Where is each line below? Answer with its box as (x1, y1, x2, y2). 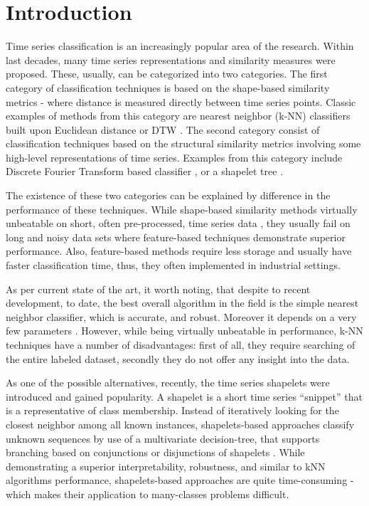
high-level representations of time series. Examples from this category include (6, 149, 343, 164)
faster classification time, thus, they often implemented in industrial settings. (6, 258, 341, 273)
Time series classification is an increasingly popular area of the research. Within (6, 38, 354, 53)
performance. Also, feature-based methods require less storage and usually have (6, 243, 352, 258)
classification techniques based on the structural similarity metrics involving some (6, 136, 361, 151)
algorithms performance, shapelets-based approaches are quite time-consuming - (6, 473, 354, 487)
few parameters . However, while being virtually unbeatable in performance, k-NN (6, 323, 363, 338)
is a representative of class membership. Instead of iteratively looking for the (6, 403, 339, 418)
